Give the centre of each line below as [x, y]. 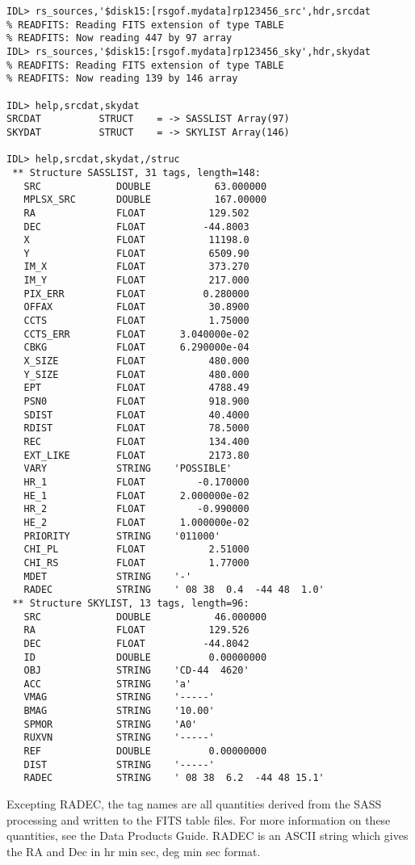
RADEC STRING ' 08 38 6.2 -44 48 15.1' [174, 778]
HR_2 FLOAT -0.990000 [136, 509]
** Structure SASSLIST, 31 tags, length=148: [136, 172]
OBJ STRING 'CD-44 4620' [136, 671]
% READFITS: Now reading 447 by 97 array [119, 38]
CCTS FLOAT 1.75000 [136, 321]
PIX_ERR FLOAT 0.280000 [136, 294]
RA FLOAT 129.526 [136, 630]
